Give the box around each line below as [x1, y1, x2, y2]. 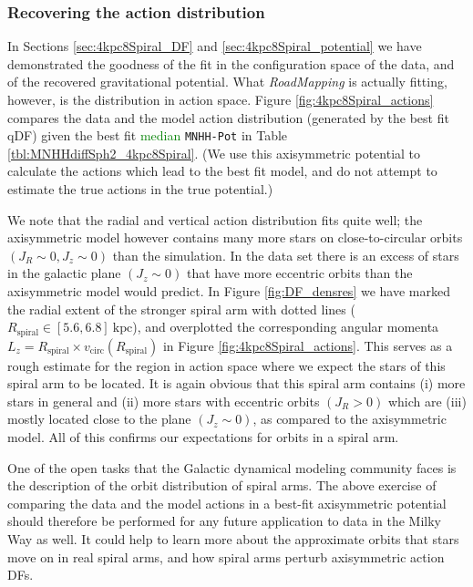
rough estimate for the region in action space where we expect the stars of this [7, 355, 446, 375]
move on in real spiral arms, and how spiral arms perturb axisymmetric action [7, 547, 445, 566]
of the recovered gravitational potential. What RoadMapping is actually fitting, [7, 72, 447, 91]
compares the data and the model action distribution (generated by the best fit [7, 108, 449, 127]
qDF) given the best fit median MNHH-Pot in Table [7, 126, 288, 145]
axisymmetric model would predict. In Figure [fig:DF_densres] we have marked [7, 282, 450, 300]
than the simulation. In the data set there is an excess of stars [112, 245, 459, 264]
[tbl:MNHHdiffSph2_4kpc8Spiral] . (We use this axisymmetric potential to [7, 143, 421, 162]
